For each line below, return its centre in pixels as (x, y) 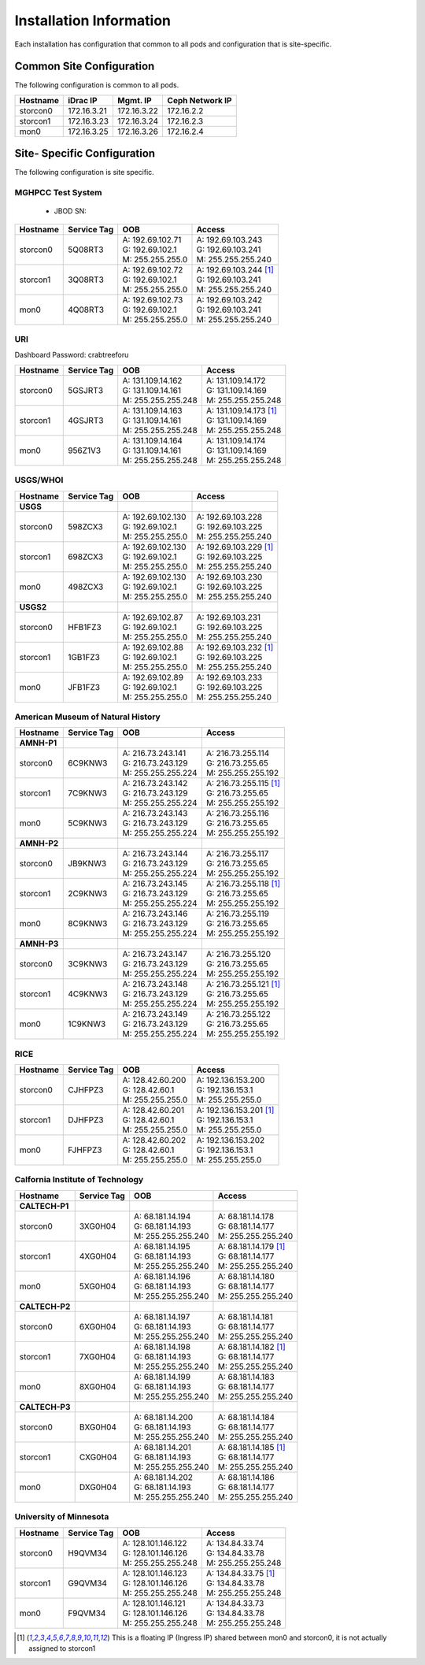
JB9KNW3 (87, 864)
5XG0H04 (98, 1286)
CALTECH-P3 (45, 1407)
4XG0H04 (98, 1256)
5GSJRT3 (86, 390)
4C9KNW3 (88, 994)
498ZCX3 (86, 587)
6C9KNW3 (88, 763)
